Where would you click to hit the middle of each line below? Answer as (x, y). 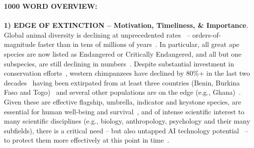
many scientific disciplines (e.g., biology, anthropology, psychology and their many (127, 121)
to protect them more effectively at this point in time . (87, 140)
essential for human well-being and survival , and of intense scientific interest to (124, 111)
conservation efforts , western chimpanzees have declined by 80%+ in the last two (127, 73)
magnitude (20, 44)
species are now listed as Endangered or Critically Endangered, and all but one (123, 53)
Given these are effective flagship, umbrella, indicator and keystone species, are (123, 101)
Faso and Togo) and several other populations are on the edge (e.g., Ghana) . (122, 92)
